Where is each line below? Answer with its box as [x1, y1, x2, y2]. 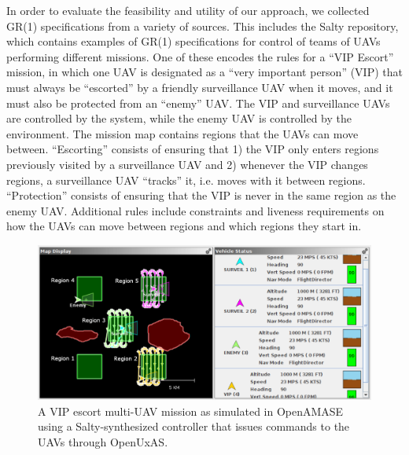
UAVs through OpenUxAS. [38, 433, 168, 449]
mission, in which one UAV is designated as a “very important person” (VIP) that [6, 64, 403, 80]
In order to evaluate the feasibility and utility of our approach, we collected [6, 2, 370, 18]
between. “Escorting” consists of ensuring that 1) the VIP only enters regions [6, 141, 379, 157]
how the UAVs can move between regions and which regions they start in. [6, 218, 362, 234]
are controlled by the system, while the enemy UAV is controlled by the [6, 110, 352, 127]
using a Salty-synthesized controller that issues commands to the [38, 418, 350, 435]
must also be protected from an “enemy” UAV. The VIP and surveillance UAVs [6, 94, 390, 111]
